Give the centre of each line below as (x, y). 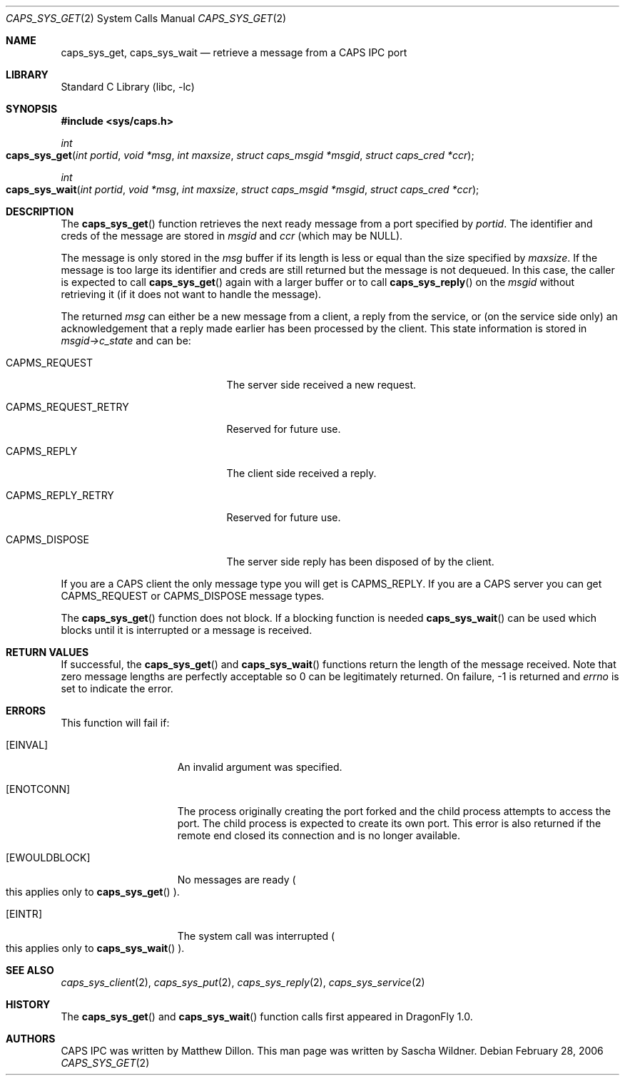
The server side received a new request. (321, 385)
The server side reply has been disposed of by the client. (360, 562)
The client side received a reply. (301, 473)
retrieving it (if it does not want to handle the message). (191, 294)
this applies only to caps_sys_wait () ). (95, 948)
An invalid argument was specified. (260, 767)
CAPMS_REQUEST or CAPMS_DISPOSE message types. (193, 596)
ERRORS (26, 711)
